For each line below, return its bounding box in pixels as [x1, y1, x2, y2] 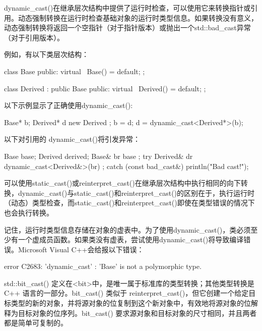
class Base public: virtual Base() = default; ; [4, 66, 145, 76]
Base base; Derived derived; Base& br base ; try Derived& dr [4, 150, 193, 161]
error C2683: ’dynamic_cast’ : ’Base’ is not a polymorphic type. [4, 261, 202, 271]
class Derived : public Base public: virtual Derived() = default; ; [4, 83, 206, 93]
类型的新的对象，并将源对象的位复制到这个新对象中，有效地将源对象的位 [11, 298, 251, 308]
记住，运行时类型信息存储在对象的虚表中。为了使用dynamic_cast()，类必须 [4, 224, 251, 235]
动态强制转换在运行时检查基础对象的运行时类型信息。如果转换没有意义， [18, 12, 258, 23]
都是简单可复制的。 [4, 317, 68, 328]
